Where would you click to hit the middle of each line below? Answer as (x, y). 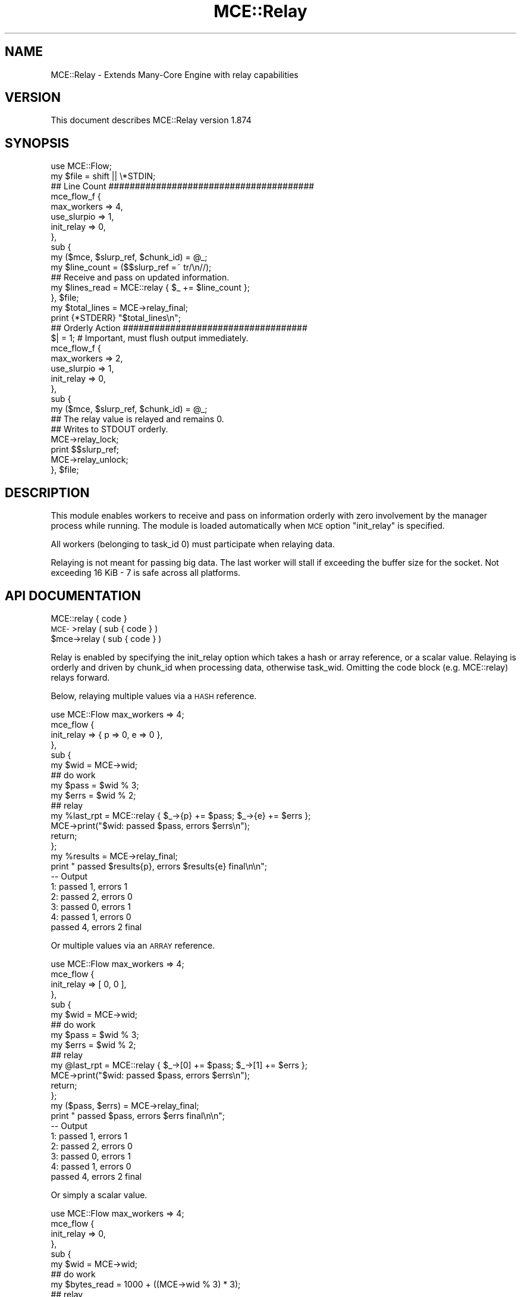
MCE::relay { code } (89, 618)
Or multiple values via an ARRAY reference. (133, 945)
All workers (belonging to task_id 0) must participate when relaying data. (193, 544)
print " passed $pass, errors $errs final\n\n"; (138, 1115)
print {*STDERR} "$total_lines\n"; (116, 318)
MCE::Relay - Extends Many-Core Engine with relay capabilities (175, 74)
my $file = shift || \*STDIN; (103, 176)
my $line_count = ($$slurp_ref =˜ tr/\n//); (131, 267)
